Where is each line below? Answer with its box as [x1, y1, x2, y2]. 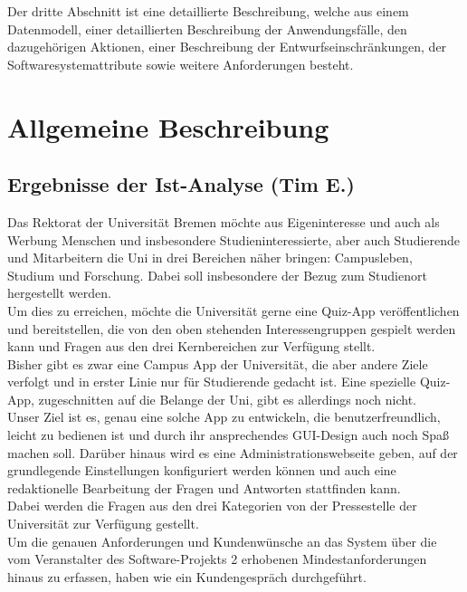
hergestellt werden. [7, 283, 111, 302]
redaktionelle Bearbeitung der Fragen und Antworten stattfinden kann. [7, 478, 401, 497]
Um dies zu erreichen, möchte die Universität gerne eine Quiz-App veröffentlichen [7, 301, 460, 320]
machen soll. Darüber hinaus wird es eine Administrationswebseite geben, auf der [7, 443, 458, 462]
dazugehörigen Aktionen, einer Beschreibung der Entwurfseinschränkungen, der [7, 37, 447, 56]
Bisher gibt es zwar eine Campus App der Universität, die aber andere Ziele [7, 354, 428, 373]
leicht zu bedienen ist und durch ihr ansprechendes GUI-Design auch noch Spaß [7, 425, 450, 444]
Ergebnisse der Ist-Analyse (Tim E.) [7, 170, 355, 198]
